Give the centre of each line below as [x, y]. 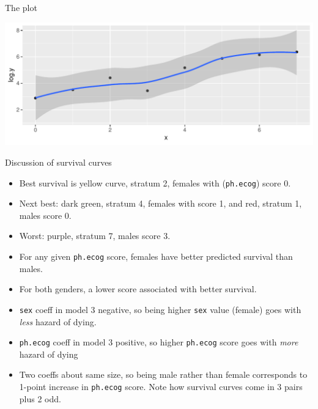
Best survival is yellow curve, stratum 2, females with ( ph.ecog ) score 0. [155, 182]
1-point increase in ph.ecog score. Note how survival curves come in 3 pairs [161, 386]
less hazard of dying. [58, 321]
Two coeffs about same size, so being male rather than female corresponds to [163, 374]
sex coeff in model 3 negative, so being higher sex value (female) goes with [160, 309]
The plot [21, 7]
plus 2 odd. [40, 398]
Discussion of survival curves [58, 162]
